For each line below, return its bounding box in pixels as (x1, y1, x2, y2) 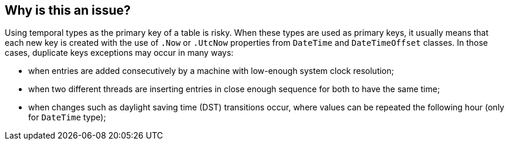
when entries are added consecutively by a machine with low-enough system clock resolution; (28, 66, 394, 76)
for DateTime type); (28, 112, 106, 123)
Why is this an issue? (5, 3, 131, 18)
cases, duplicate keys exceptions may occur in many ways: (5, 48, 234, 58)
